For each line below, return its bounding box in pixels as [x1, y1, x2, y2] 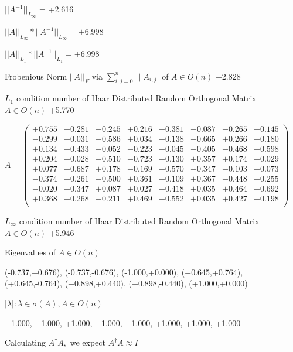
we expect [70, 336, 105, 348]
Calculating [5, 336, 46, 348]
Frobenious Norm [5, 70, 67, 82]
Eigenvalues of [5, 246, 56, 258]
